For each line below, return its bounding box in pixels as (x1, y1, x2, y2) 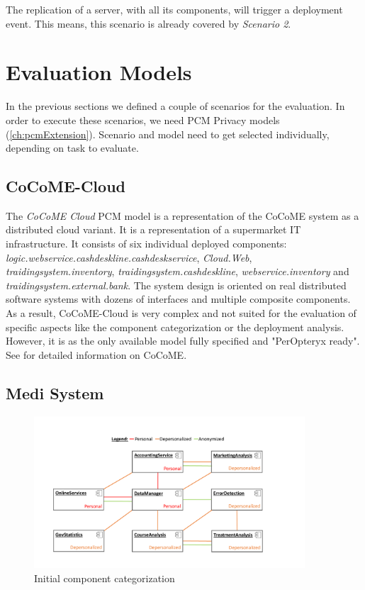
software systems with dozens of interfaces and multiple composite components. (6, 291, 351, 306)
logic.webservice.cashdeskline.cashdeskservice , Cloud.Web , (6, 250, 252, 265)
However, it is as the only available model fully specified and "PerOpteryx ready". (6, 333, 360, 348)
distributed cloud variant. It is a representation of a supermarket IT (6, 222, 301, 237)
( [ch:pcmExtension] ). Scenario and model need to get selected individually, (6, 126, 330, 141)
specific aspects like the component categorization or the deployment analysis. (6, 319, 344, 334)
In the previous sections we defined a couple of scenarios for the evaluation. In (6, 99, 345, 113)
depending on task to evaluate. (6, 140, 139, 155)
